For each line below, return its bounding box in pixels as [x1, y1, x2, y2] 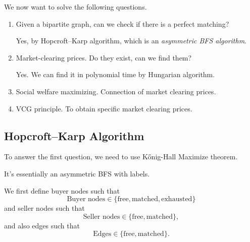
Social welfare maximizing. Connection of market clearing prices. [16, 86, 216, 96]
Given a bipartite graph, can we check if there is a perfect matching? [16, 18, 229, 29]
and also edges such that [4, 220, 80, 230]
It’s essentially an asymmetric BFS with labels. [4, 168, 150, 178]
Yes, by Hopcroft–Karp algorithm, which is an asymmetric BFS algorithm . [16, 35, 247, 46]
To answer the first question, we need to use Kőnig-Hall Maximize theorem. [4, 151, 238, 162]
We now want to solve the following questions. [4, 2, 147, 12]
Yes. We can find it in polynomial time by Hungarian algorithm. [16, 69, 215, 80]
